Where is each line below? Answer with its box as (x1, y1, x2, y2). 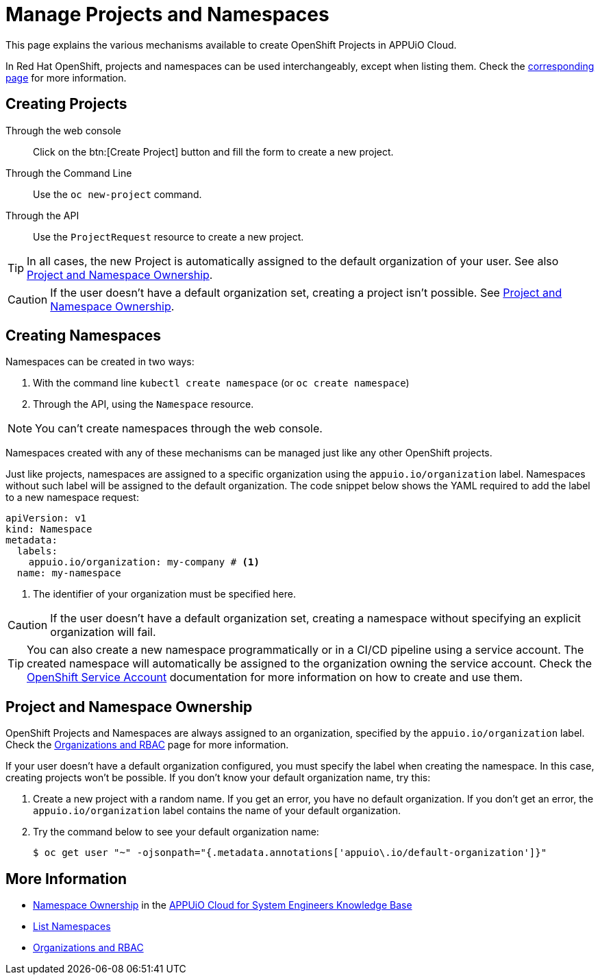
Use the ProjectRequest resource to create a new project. (33, 230, 304, 243)
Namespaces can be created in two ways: (5, 356, 195, 368)
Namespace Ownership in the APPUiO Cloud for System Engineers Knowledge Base (33, 899, 412, 911)
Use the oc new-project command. (33, 188, 202, 200)
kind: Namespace (5, 524, 92, 535)
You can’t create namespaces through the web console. (35, 421, 323, 436)
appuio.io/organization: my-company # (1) (28, 556, 260, 568)
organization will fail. (50, 625, 156, 639)
